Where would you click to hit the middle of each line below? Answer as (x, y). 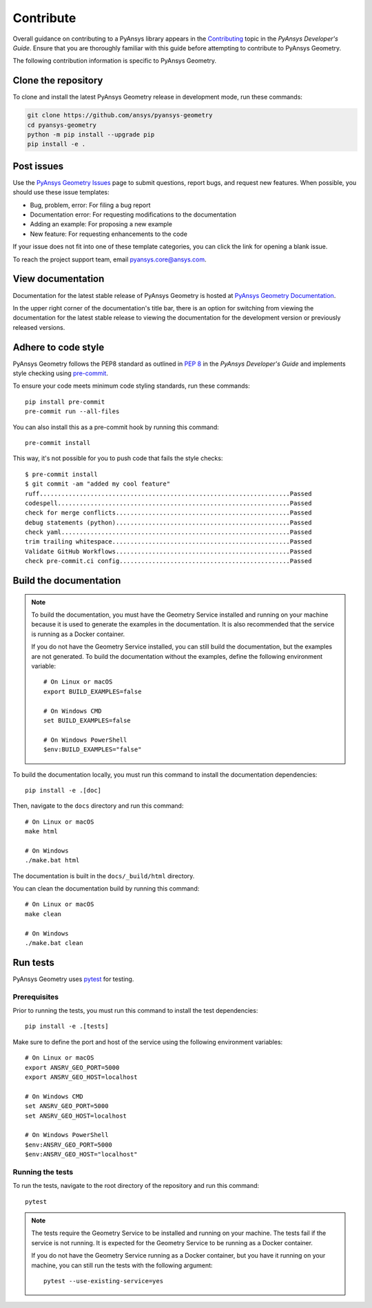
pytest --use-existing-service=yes (104, 1281)
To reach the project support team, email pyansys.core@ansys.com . (110, 259)
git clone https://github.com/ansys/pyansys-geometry (120, 115)
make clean (43, 914)
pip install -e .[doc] (63, 790)
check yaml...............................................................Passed (168, 532)
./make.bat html (52, 860)
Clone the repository (58, 80)
